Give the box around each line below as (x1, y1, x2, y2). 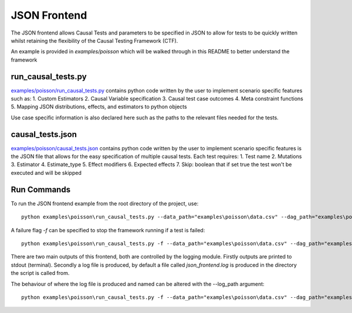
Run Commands (11, 184, 70, 194)
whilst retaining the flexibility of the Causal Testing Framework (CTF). (11, 37, 178, 44)
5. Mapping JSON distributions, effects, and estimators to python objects (11, 103, 187, 111)
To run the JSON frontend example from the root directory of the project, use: (11, 200, 199, 207)
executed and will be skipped (11, 169, 82, 176)
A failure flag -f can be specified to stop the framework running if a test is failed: (11, 226, 205, 233)
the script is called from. (11, 270, 70, 277)
